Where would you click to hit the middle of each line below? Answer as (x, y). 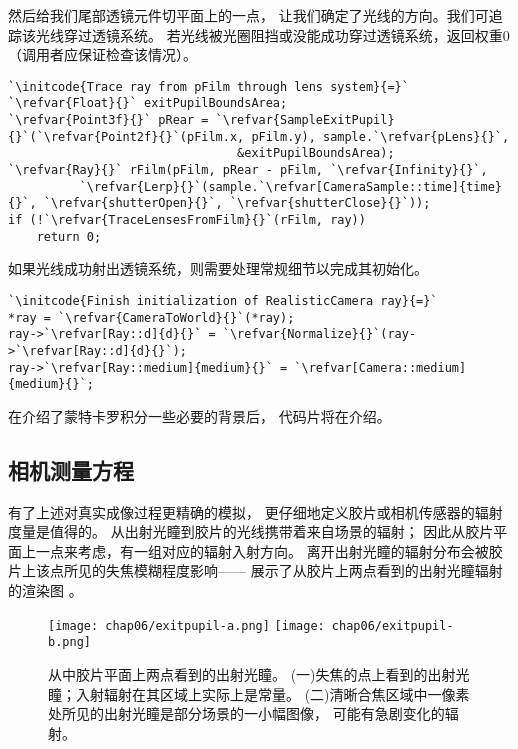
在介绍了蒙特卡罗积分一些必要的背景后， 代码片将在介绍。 (199, 415)
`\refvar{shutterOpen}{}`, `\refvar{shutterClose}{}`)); (237, 203)
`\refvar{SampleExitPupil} (305, 120)
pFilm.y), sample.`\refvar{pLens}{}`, (380, 136)
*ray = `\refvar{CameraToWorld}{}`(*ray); (151, 317)
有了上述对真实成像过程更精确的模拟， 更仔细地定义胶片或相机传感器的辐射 (255, 511)
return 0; (69, 236)
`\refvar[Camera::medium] (380, 367)
